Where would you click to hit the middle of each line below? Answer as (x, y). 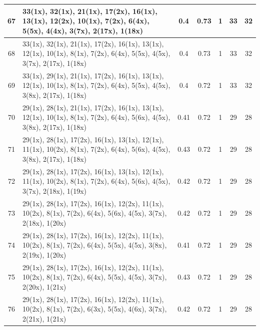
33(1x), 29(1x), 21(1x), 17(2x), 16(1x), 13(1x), (93, 75)
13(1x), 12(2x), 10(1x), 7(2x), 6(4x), (86, 21)
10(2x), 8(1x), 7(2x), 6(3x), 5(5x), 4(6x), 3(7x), (95, 309)
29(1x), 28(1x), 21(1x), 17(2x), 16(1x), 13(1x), (93, 107)
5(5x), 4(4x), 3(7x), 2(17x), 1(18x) (83, 30)
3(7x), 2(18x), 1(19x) (55, 190)
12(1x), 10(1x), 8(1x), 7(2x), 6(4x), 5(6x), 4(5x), (96, 117)
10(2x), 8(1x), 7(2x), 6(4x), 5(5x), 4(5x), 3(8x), (95, 245)
